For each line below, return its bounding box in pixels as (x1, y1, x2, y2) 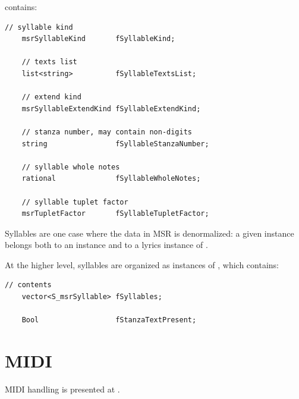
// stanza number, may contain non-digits (21, 127, 192, 136)
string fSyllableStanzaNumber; (21, 139, 209, 148)
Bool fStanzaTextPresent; (21, 316, 197, 325)
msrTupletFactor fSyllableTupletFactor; (21, 209, 209, 218)
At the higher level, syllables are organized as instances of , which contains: (5, 258, 279, 271)
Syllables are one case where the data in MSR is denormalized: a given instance (5, 227, 294, 239)
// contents (5, 281, 52, 290)
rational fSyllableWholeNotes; (21, 174, 201, 183)
